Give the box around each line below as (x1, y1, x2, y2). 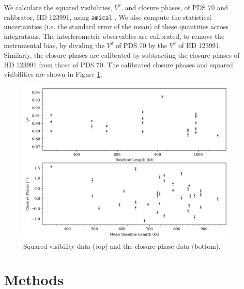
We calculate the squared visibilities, (4, 2, 112, 12)
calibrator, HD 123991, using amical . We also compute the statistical (4, 12, 212, 22)
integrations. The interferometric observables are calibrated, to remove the (4, 31, 225, 41)
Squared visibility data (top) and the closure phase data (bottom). (23, 241, 221, 251)
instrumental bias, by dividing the (4, 40, 105, 50)
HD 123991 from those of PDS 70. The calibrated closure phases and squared (4, 59, 233, 69)
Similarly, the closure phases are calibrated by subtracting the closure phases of (4, 50, 240, 60)
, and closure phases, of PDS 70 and (121, 2, 228, 12)
